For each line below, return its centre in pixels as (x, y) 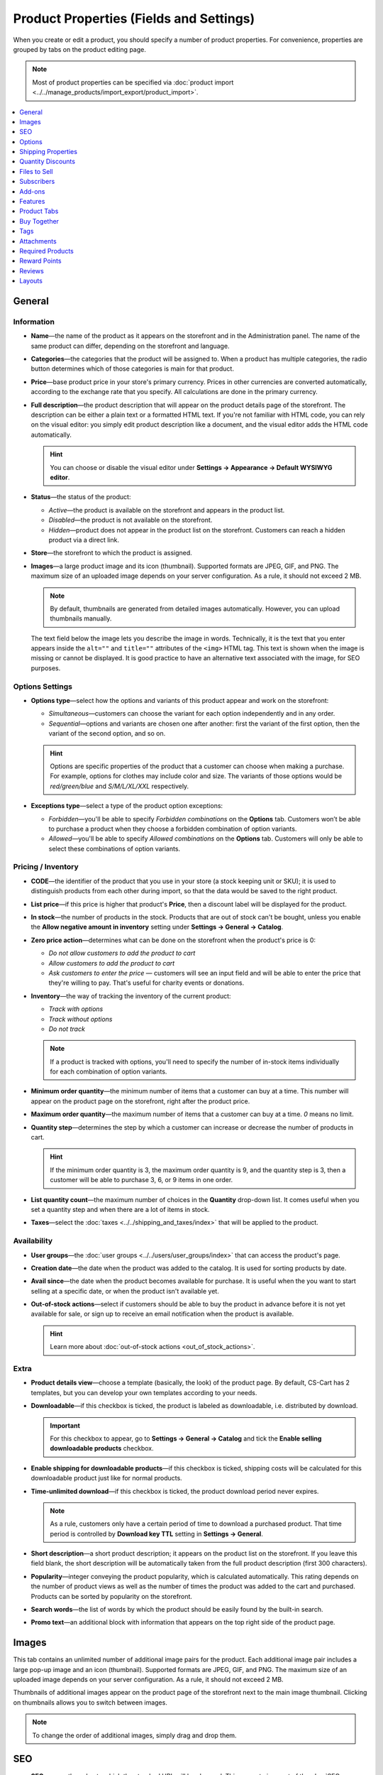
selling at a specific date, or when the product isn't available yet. (125, 1291)
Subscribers (37, 182)
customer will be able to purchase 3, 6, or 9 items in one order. (141, 1180)
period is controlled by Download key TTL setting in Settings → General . (157, 1534)
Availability (33, 1241)
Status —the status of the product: (81, 497)
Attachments (38, 241)
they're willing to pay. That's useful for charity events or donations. (146, 983)
